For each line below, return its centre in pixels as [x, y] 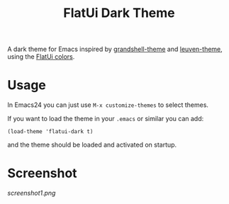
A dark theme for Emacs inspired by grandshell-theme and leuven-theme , [115, 49]
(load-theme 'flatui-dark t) [50, 132]
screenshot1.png [32, 193]
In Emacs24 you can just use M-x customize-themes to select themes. [108, 105]
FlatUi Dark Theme [119, 13]
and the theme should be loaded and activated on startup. [92, 145]
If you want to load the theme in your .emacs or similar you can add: [106, 119]
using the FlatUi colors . [41, 57]
